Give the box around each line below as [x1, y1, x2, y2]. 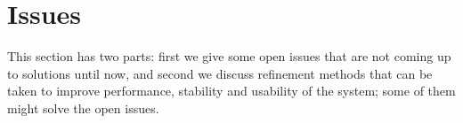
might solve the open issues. [7, 98, 159, 117]
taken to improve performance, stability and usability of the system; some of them [7, 81, 456, 100]
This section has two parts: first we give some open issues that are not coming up [7, 47, 451, 65]
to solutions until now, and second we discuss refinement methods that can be [7, 64, 433, 82]
